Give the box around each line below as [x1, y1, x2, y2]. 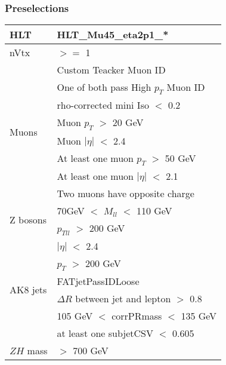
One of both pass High [57, 80, 151, 94]
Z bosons [10, 212, 47, 226]
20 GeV [112, 115, 144, 130]
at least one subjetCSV [57, 326, 154, 341]
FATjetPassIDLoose [57, 274, 140, 289]
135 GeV [181, 309, 217, 323]
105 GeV [57, 309, 93, 323]
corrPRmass [112, 309, 162, 323]
